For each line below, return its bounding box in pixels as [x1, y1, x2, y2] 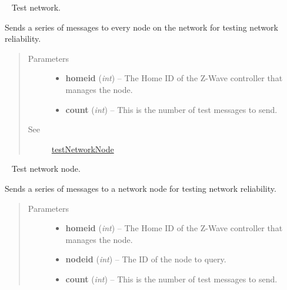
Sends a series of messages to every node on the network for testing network [5, 21, 278, 33]
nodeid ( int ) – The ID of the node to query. [65, 253, 226, 265]
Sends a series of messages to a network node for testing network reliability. [5, 182, 276, 194]
